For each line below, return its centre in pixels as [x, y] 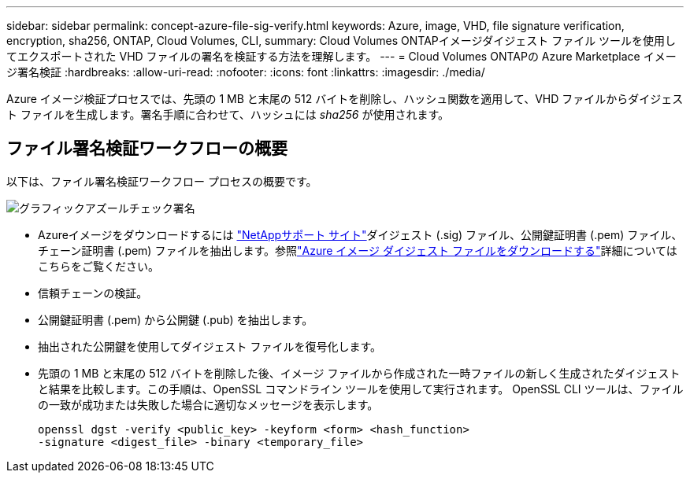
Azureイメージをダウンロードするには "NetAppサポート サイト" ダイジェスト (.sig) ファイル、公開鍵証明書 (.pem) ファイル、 [360, 234]
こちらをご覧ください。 [98, 266]
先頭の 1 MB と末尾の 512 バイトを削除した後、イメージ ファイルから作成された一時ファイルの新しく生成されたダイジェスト [359, 373]
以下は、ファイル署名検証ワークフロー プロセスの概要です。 [162, 181]
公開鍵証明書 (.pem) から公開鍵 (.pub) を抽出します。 [176, 319]
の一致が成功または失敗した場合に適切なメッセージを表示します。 [208, 404]
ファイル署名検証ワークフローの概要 [147, 149]
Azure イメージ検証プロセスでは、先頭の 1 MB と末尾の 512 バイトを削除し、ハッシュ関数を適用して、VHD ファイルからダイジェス [345, 99]
